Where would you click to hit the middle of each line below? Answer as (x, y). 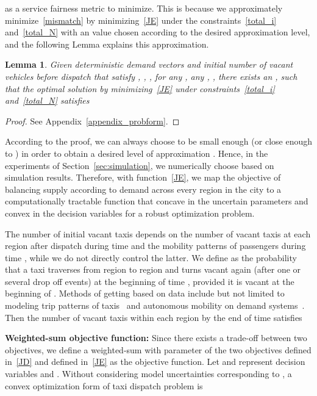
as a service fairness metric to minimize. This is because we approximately (144, 8)
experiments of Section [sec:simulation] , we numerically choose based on (140, 165)
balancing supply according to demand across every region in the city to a (143, 189)
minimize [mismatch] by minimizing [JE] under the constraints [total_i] (141, 20)
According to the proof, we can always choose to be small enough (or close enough (158, 141)
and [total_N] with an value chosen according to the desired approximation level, (158, 32)
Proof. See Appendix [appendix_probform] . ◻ (92, 121)
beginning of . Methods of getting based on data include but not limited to (145, 293)
